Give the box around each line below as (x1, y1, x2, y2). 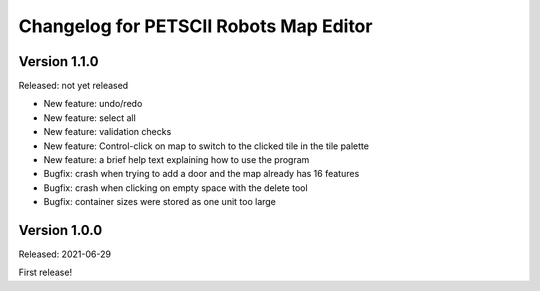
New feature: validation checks (43, 126, 172, 138)
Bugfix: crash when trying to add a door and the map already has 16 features (43, 168, 360, 180)
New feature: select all (43, 111, 137, 124)
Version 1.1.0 (18, 53, 99, 70)
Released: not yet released (18, 80, 129, 92)
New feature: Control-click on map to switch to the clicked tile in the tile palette (43, 140, 370, 152)
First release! (18, 266, 73, 279)
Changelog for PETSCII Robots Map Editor (18, 15, 373, 37)
